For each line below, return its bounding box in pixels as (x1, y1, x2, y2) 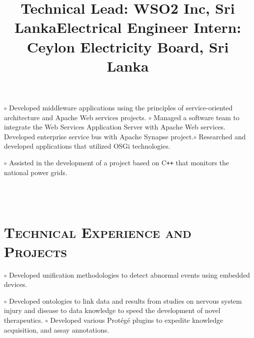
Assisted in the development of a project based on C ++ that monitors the (9, 157, 229, 167)
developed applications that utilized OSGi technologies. (4, 141, 170, 151)
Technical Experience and (4, 222, 192, 242)
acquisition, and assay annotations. (4, 324, 109, 335)
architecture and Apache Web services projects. (4, 112, 146, 122)
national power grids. (4, 167, 67, 177)
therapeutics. (4, 315, 43, 325)
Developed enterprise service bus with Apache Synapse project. (4, 131, 194, 141)
